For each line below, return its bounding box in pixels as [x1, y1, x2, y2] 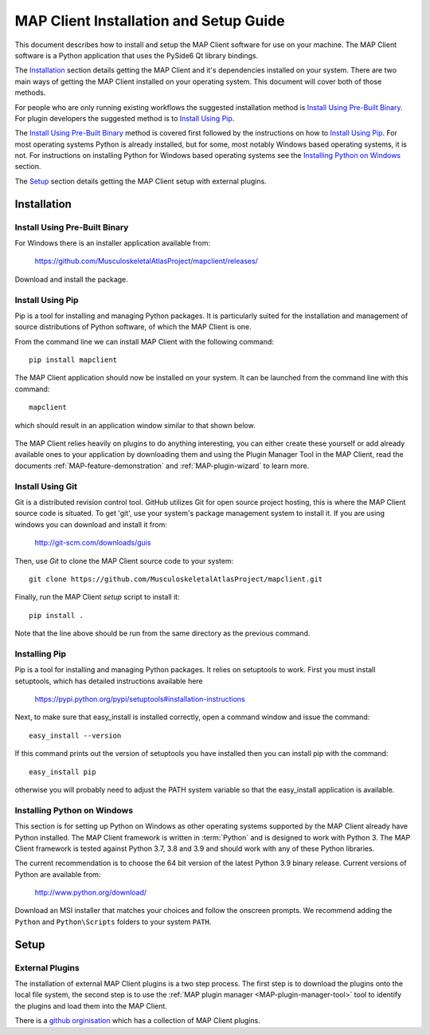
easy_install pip [29, 767, 96, 777]
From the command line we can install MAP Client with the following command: [14, 336, 275, 346]
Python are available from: [14, 869, 101, 879]
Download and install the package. [14, 274, 129, 284]
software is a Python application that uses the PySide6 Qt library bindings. [14, 50, 259, 60]
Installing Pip [14, 648, 67, 659]
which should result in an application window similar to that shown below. [14, 420, 256, 430]
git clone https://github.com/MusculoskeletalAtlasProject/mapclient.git [29, 574, 323, 584]
